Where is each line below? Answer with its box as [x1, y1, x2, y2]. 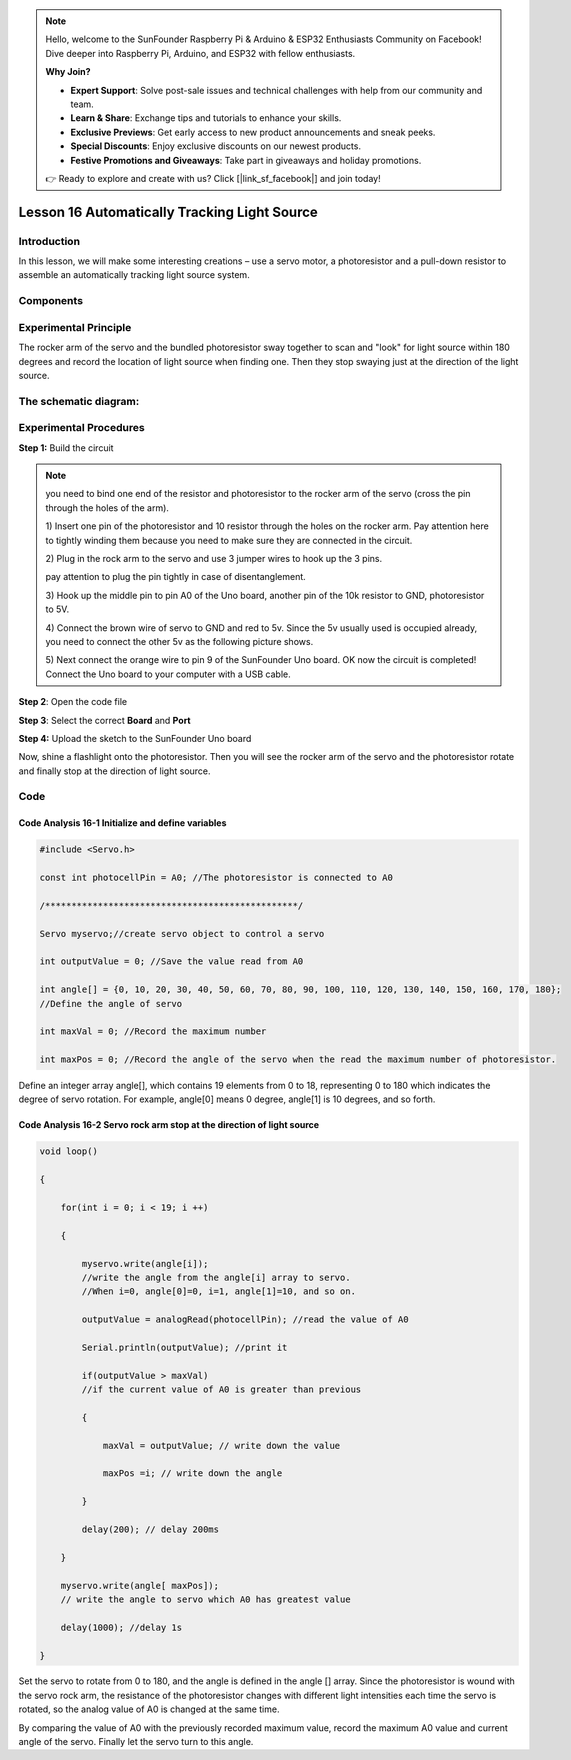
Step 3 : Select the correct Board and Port [18, 714, 191, 726]
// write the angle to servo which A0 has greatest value [60, 1593, 351, 1605]
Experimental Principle [18, 320, 132, 334]
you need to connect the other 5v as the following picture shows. [45, 635, 314, 647]
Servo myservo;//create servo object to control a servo [39, 928, 325, 939]
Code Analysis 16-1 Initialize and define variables [18, 817, 227, 829]
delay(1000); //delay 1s [60, 1621, 183, 1633]
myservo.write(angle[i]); [81, 1258, 209, 1269]
